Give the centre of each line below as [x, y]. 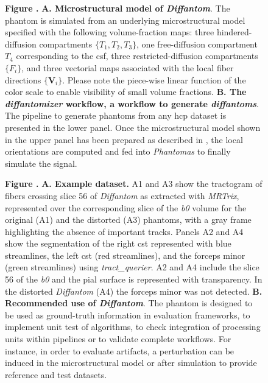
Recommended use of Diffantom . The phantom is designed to [129, 303]
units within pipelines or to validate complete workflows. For [118, 339]
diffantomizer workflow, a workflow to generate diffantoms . [132, 103]
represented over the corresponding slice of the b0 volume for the [126, 207]
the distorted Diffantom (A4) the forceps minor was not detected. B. [134, 291]
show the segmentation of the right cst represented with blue [118, 243]
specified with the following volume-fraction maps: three [110, 32]
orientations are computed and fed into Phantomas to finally [118, 151]
